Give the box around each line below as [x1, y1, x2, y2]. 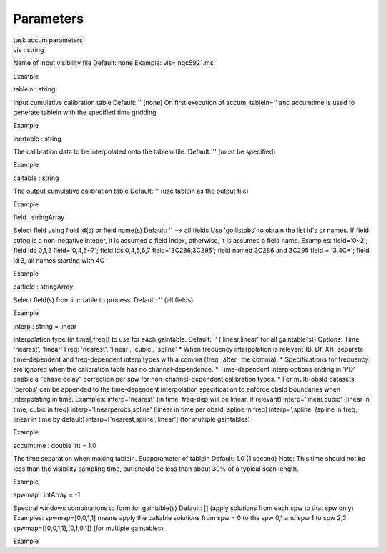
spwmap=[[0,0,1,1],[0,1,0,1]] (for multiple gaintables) [13, 524, 164, 532]
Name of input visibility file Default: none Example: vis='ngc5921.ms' [13, 59, 216, 67]
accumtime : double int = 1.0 [13, 441, 96, 449]
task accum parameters [13, 36, 84, 44]
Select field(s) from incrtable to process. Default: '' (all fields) [13, 295, 194, 304]
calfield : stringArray [13, 282, 74, 291]
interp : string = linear [13, 322, 77, 330]
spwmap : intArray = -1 [13, 490, 81, 499]
